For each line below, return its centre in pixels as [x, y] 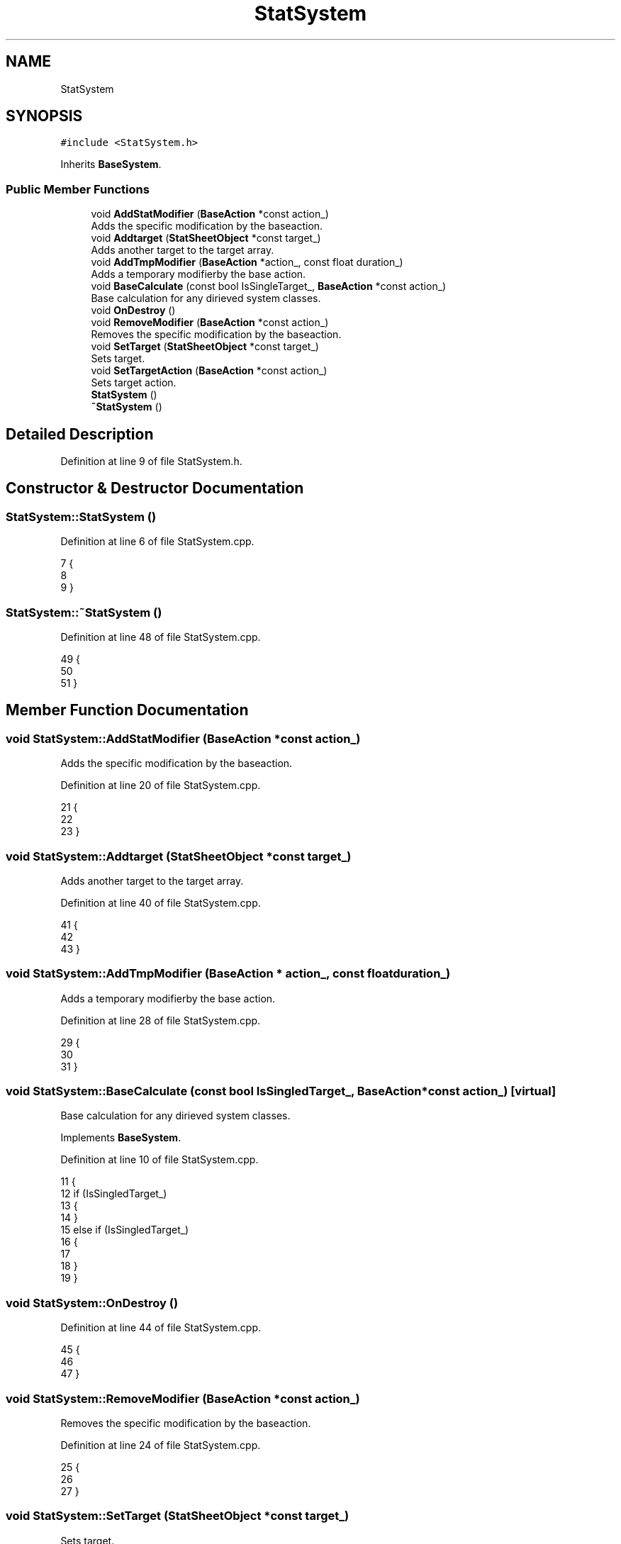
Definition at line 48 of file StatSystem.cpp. [161, 637]
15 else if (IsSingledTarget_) [125, 1230]
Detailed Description [80, 434]
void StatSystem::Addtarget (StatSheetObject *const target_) [179, 856]
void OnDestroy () [133, 311]
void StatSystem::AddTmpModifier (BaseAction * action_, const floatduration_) [228, 974]
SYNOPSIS [44, 116]
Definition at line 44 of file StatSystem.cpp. [161, 1328]
